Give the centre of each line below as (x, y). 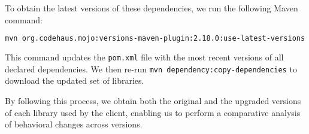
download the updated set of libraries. (75, 80)
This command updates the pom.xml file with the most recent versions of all (144, 57)
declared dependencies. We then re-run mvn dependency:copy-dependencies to (151, 68)
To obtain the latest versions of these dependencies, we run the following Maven (152, 8)
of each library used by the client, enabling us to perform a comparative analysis (153, 112)
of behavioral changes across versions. (74, 124)
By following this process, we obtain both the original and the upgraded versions (153, 100)
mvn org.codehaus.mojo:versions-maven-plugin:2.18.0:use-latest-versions (155, 39)
